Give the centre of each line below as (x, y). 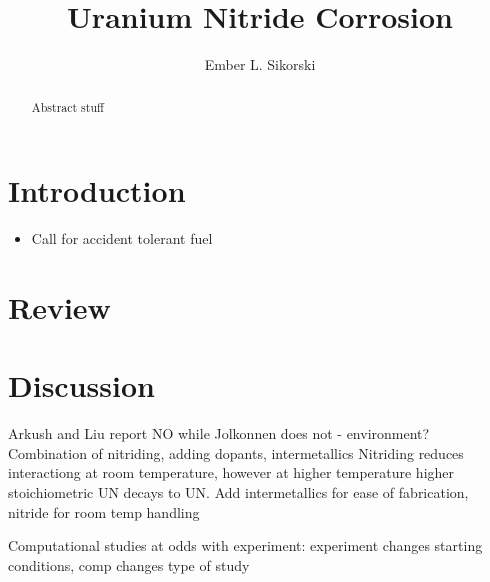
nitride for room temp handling (104, 511)
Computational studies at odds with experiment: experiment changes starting (245, 545)
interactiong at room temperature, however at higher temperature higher (231, 472)
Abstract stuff (67, 106)
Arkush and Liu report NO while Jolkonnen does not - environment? (219, 433)
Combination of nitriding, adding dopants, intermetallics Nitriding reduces (236, 452)
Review (59, 306)
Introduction (97, 190)
